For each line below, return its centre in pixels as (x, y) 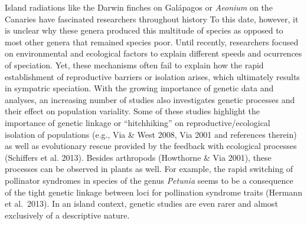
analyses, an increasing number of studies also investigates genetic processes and (150, 99)
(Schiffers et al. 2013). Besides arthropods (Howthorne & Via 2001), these (138, 157)
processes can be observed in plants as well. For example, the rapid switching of (149, 169)
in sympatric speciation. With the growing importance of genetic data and (139, 88)
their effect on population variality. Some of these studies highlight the (132, 111)
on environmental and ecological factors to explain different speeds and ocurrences (153, 53)
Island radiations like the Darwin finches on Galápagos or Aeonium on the (139, 7)
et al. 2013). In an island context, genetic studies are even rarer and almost (141, 204)
